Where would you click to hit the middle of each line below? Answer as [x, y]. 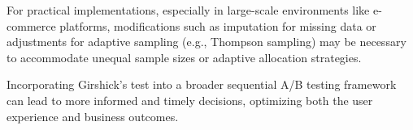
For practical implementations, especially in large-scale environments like [188, 10]
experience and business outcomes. [93, 116]
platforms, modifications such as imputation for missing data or [218, 25]
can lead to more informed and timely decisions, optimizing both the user [190, 100]
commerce [31, 25]
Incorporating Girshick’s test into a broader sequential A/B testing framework [202, 84]
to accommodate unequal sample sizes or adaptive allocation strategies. [184, 57]
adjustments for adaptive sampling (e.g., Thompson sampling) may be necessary [206, 42]
